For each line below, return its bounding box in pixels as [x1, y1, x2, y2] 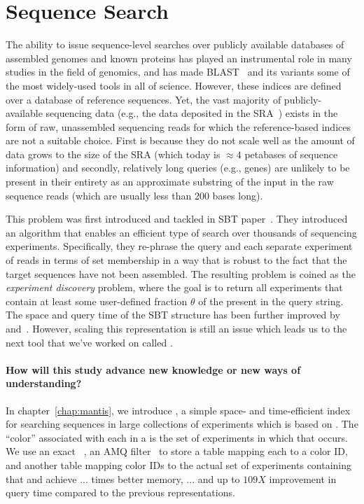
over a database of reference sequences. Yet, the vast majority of [6, 92, 281, 106]
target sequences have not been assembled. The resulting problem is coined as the [6, 266, 356, 281]
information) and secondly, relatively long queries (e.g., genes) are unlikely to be [6, 160, 350, 175]
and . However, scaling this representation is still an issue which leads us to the [6, 321, 347, 335]
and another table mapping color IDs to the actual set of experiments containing [6, 457, 352, 472]
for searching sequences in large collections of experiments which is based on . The [6, 416, 358, 431]
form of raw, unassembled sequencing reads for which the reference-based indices [6, 119, 351, 134]
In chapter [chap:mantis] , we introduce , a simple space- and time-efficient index [6, 402, 351, 417]
